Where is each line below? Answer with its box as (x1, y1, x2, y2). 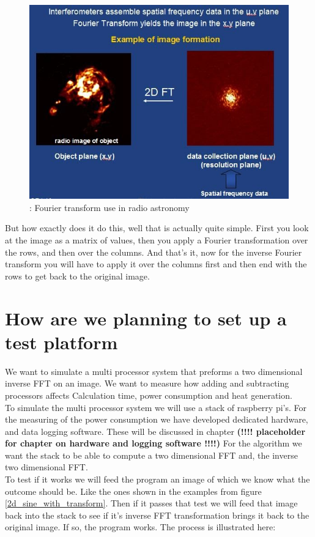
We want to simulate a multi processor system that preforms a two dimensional (5, 365, 303, 377)
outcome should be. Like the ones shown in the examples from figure (5, 484, 262, 497)
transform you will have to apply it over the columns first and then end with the (5, 257, 307, 270)
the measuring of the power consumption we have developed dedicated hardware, (5, 413, 308, 426)
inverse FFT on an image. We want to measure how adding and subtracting (5, 377, 289, 390)
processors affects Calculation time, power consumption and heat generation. (5, 388, 292, 401)
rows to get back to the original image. (5, 269, 150, 282)
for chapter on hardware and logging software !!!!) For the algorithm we (5, 437, 302, 450)
